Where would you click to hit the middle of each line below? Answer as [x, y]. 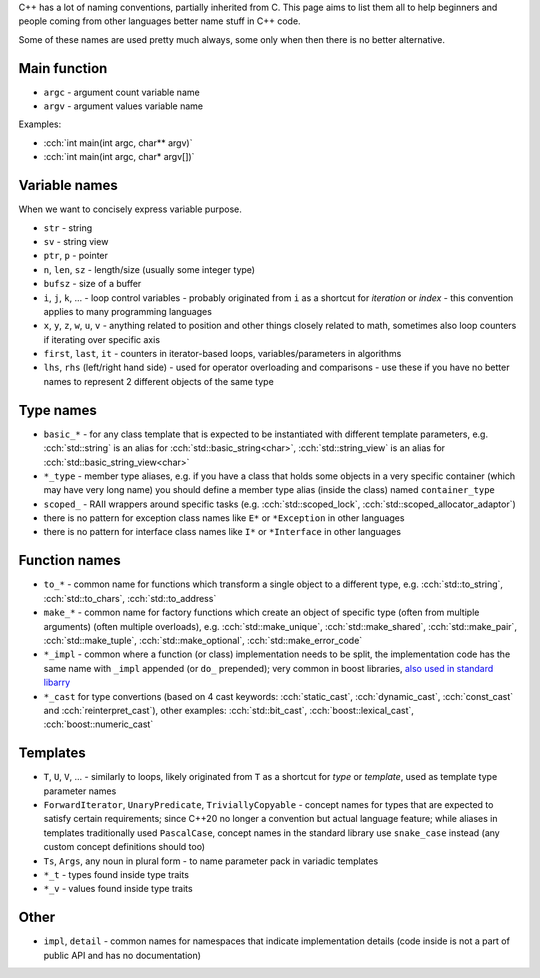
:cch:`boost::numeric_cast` [98, 724]
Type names [57, 410]
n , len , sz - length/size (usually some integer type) [149, 269]
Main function [63, 68]
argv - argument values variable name [123, 106]
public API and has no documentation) [122, 955]
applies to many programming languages [127, 311]
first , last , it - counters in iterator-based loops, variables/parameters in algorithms [222, 354]
